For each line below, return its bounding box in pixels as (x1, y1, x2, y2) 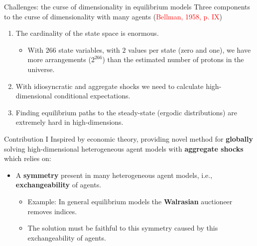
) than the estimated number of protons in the (102, 54, 244, 65)
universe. (27, 64, 55, 74)
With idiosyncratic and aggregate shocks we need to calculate (15, 81, 204, 91)
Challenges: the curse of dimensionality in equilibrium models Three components (4, 1, 251, 11)
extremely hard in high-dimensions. (15, 117, 124, 127)
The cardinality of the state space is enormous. (15, 28, 159, 38)
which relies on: (4, 153, 51, 164)
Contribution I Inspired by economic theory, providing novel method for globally (4, 133, 253, 144)
